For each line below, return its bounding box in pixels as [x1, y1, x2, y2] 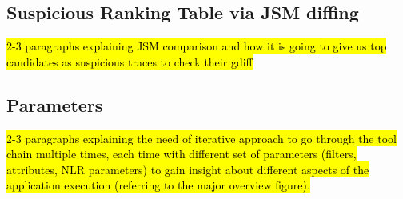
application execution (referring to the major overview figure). [6, 177, 310, 193]
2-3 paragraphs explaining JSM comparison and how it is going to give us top [6, 38, 387, 54]
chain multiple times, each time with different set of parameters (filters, [6, 145, 357, 162]
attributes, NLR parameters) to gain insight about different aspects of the [6, 161, 369, 177]
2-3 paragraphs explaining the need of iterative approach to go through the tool [6, 129, 397, 146]
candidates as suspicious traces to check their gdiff [6, 53, 253, 70]
